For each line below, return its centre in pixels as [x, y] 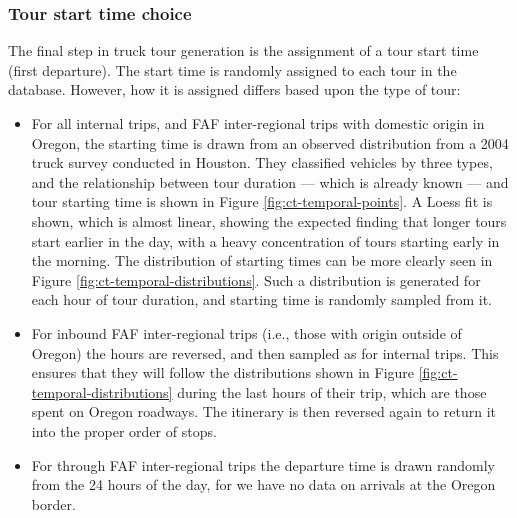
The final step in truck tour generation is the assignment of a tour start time [243, 50]
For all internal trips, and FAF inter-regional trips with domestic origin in [258, 123]
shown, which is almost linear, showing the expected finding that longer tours [269, 220]
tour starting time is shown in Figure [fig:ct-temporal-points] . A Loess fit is [262, 201]
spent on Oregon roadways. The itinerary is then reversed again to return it [263, 411]
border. [53, 503]
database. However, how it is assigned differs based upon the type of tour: [234, 89]
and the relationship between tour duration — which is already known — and [270, 181]
